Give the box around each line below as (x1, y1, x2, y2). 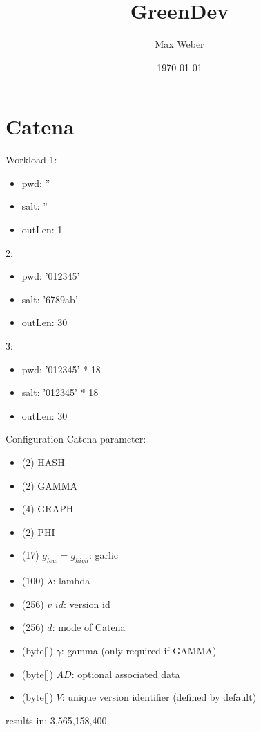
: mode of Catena (52, 620, 126, 634)
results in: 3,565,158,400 (6, 713, 107, 727)
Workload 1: (6, 152, 57, 167)
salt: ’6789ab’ (21, 292, 78, 306)
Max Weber (155, 37, 204, 51)
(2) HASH (21, 454, 65, 469)
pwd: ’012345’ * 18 (21, 361, 101, 376)
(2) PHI (21, 524, 55, 539)
